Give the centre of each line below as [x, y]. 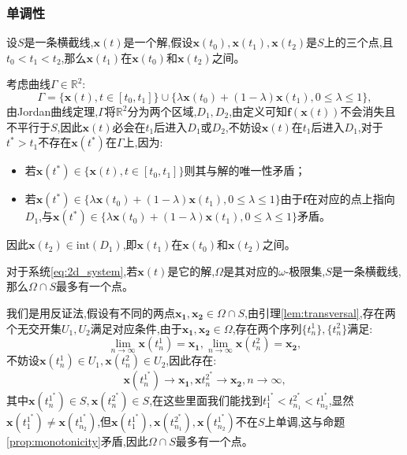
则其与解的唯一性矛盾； [245, 170]
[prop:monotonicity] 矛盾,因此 [77, 441]
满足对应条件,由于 [136, 328]
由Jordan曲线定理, [52, 111]
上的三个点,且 [358, 42]
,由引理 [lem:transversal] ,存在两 [320, 312]
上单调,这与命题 [305, 422]
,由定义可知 [258, 111]
